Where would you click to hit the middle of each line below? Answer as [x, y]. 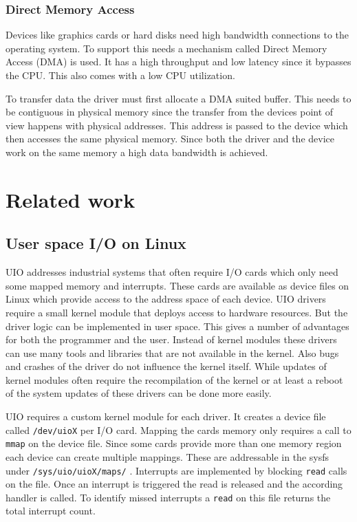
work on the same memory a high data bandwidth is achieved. [137, 152]
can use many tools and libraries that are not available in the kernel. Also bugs [172, 352]
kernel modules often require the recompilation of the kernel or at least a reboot [174, 379]
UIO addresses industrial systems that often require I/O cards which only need [172, 272]
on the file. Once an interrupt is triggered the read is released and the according [174, 484]
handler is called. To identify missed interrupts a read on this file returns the [168, 497]
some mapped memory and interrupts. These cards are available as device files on [177, 285]
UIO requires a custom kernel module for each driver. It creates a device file [166, 416]
